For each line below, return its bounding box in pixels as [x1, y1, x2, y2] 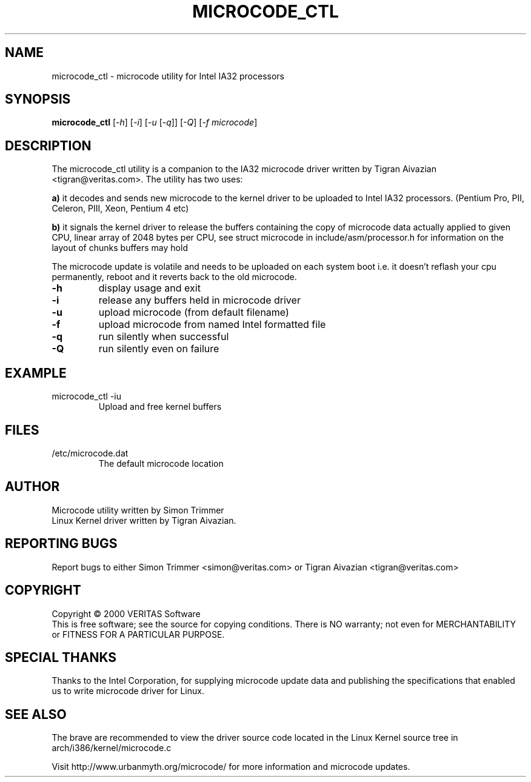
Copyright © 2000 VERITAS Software [52, 608, 201, 619]
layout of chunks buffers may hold [52, 242, 188, 253]
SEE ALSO [5, 706, 67, 722]
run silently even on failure [98, 343, 219, 355]
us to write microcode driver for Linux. [52, 686, 204, 697]
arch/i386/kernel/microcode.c [52, 743, 172, 754]
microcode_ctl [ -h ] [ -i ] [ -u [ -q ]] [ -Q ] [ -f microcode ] [52, 117, 258, 128]
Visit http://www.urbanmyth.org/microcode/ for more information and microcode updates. [52, 761, 410, 772]
